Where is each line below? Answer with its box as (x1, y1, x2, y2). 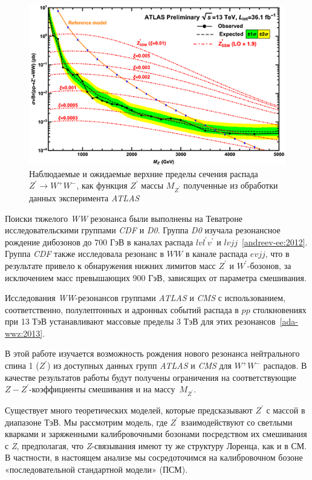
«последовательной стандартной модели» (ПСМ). (5, 462, 188, 475)
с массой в (266, 404, 305, 416)
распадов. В (263, 359, 307, 372)
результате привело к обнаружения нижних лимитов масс (5, 259, 216, 271)
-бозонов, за (247, 259, 291, 271)
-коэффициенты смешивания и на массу (29, 383, 175, 395)
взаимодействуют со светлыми (181, 415, 293, 428)
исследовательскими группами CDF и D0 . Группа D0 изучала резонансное (5, 224, 281, 236)
